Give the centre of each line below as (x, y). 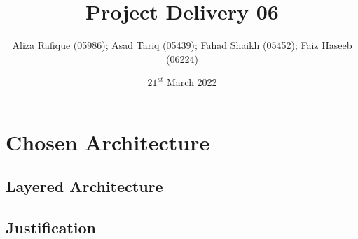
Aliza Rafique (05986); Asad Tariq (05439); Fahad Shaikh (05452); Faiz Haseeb (182, 45)
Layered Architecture (84, 186)
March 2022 (192, 82)
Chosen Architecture (108, 142)
